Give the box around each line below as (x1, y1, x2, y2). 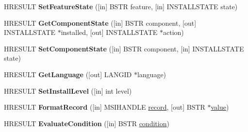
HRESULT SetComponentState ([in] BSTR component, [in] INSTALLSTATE (4, 43, 244, 53)
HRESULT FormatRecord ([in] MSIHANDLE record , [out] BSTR (4, 102, 205, 112)
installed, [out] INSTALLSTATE (61, 27, 158, 37)
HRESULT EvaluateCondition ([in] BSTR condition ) (4, 118, 169, 128)
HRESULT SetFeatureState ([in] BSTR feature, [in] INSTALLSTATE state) (4, 1, 238, 11)
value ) (211, 102, 229, 112)
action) (163, 27, 184, 37)
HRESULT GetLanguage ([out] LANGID (4, 69, 132, 79)
